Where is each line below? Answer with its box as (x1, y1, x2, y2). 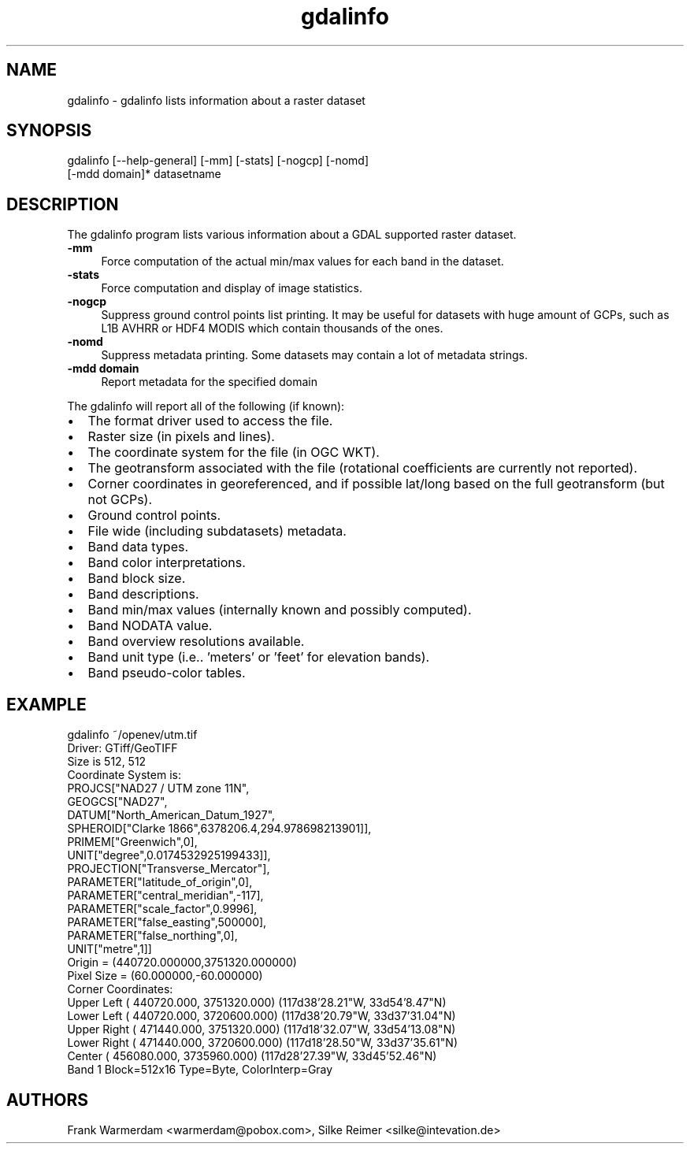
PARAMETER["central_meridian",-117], (67, 888, 264, 903)
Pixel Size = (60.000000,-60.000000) (67, 969, 263, 983)
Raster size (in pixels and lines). (87, 428, 275, 445)
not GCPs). (87, 492, 153, 508)
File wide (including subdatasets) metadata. (87, 523, 347, 540)
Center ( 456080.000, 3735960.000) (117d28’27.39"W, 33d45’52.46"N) (67, 1049, 437, 1063)
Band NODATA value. (87, 618, 213, 634)
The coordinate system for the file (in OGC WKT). (87, 444, 380, 461)
